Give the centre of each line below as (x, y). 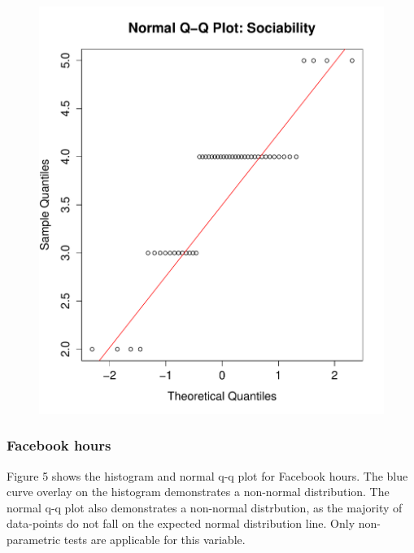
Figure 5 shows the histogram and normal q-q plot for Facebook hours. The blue (207, 475)
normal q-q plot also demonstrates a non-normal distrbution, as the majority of (205, 507)
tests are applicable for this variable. (155, 539)
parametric (34, 539)
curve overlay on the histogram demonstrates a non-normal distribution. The (198, 492)
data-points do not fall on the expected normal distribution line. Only (181, 523)
